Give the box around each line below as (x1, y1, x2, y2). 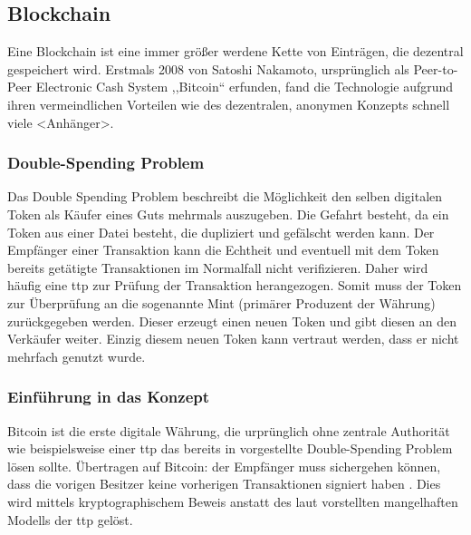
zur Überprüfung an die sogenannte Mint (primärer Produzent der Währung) (7, 293, 436, 312)
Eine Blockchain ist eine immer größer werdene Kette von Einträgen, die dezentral (7, 42, 464, 61)
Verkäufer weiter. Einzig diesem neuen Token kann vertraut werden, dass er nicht (7, 329, 459, 348)
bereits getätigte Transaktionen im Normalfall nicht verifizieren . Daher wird (7, 258, 428, 277)
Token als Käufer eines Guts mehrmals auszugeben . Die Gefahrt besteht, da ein (7, 204, 449, 223)
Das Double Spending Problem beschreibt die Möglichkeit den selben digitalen (7, 187, 443, 206)
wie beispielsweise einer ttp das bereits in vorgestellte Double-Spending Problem (7, 439, 453, 458)
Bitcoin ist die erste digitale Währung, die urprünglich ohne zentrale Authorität (7, 421, 450, 440)
